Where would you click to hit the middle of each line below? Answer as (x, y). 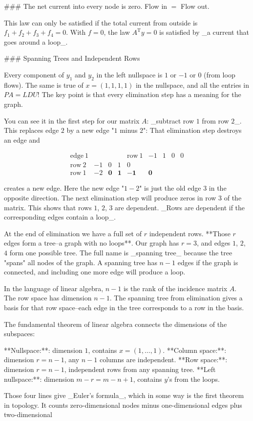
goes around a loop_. (36, 41)
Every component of (34, 74)
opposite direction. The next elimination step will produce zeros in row (110, 198)
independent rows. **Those (190, 233)
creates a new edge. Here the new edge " (64, 188)
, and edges (213, 243)
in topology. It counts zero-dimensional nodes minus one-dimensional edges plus (123, 405)
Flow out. (195, 6)
